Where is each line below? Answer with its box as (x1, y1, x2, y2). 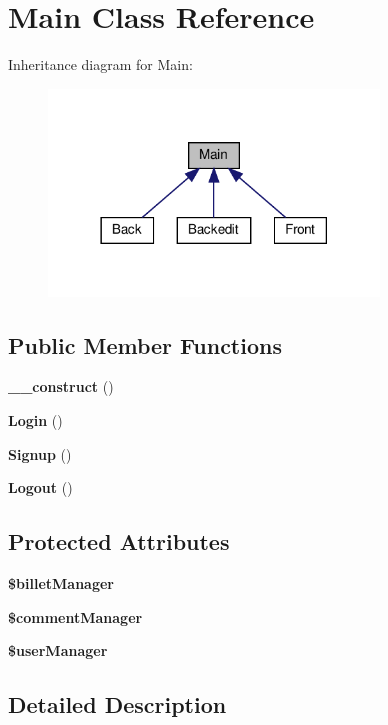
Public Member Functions (8, 329, 282, 360)
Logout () (8, 477, 73, 498)
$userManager (8, 640, 108, 661)
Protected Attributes (8, 526, 230, 557)
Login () (8, 409, 63, 430)
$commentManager (8, 606, 143, 627)
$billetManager (8, 572, 114, 593)
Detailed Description (8, 689, 227, 720)
